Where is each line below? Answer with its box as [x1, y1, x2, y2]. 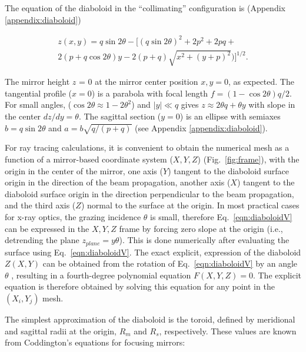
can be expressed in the [5, 222, 89, 234]
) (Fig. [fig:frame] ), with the [197, 153, 300, 165]
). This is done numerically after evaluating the [119, 234, 290, 246]
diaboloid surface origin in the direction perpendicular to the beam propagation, [5, 187, 294, 200]
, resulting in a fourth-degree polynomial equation [11, 268, 191, 281]
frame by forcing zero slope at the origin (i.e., [119, 222, 283, 234]
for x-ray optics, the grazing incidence [5, 211, 141, 223]
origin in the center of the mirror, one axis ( [5, 164, 163, 177]
